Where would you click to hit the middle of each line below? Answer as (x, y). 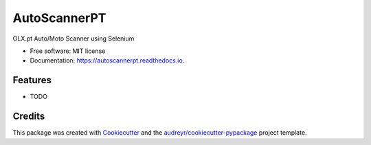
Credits (29, 116)
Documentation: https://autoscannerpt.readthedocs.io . (107, 60)
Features (32, 80)
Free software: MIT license (68, 51)
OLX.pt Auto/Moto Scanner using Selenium (74, 38)
